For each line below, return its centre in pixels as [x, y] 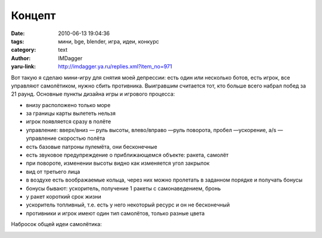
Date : [18, 33]
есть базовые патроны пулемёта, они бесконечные [92, 146]
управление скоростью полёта [66, 138]
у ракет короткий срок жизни [64, 196]
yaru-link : [23, 67]
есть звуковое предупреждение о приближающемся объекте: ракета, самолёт [127, 155]
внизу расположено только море [68, 105]
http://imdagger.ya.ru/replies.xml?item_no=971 [115, 67]
